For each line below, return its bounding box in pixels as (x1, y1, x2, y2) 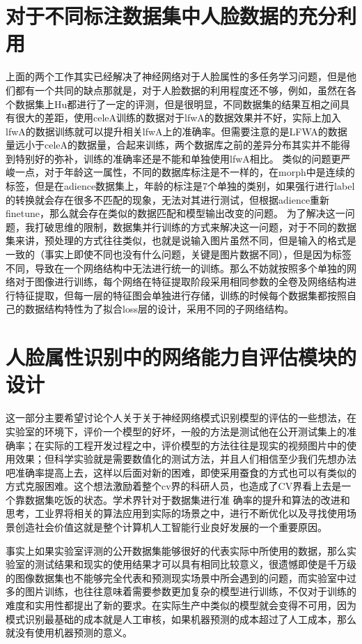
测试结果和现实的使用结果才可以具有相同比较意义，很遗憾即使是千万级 (34, 557, 356, 571)
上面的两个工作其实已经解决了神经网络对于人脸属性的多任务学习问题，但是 (6, 69, 347, 84)
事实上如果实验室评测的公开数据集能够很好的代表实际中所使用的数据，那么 (6, 543, 347, 557)
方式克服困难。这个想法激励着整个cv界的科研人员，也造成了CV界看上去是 (6, 479, 342, 493)
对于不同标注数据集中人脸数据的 (6, 1, 299, 30)
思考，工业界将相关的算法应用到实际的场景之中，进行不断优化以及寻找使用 (6, 506, 347, 521)
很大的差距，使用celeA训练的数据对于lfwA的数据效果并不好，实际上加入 (15, 110, 341, 125)
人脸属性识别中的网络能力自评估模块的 (6, 343, 357, 371)
